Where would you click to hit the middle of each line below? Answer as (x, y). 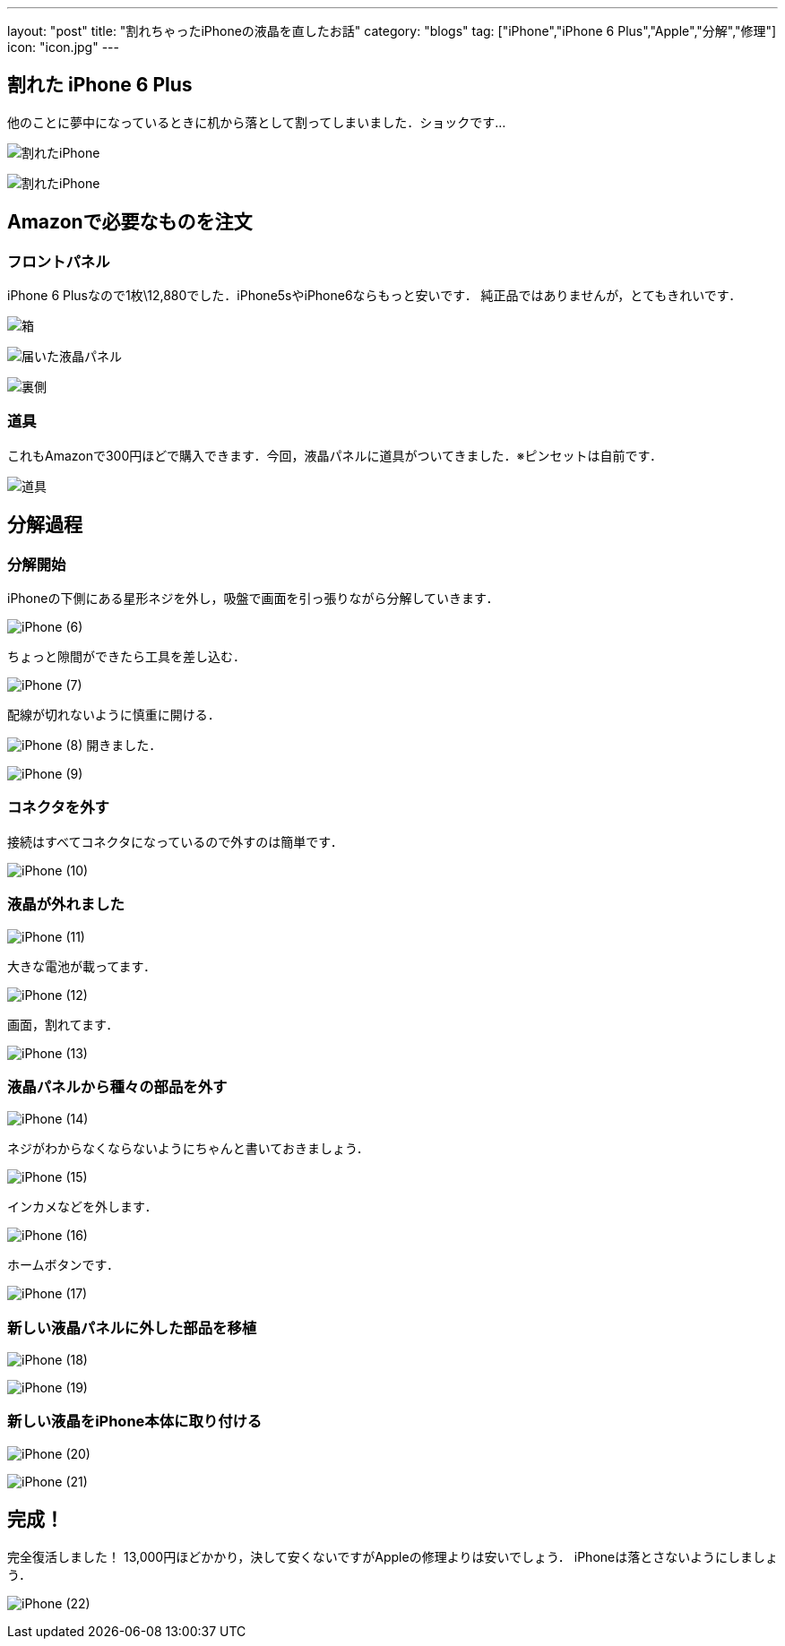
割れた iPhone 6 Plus (100, 85)
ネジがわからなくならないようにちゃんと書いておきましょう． (188, 1149)
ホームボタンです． (64, 1265)
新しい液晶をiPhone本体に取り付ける (135, 1422)
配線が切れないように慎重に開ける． (114, 715)
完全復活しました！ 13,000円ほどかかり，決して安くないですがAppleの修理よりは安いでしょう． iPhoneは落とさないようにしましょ (392, 1556)
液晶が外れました (66, 905)
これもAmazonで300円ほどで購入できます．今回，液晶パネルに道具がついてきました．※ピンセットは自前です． (335, 455)
